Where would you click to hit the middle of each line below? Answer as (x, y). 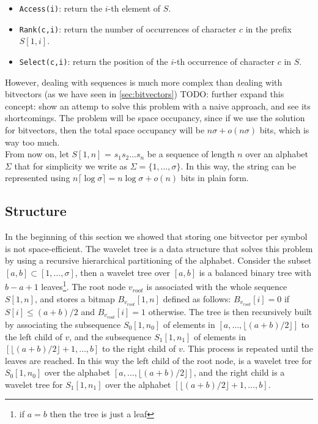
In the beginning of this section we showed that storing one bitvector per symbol (156, 236)
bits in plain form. (215, 178)
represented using (38, 178)
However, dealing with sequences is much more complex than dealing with (144, 82)
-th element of (134, 8)
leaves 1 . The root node (83, 286)
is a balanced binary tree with (255, 272)
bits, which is (284, 129)
